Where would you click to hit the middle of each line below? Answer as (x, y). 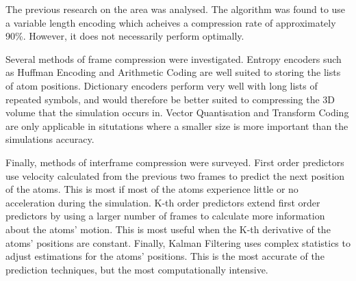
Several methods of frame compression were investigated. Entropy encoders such (174, 58)
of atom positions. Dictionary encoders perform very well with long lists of (162, 85)
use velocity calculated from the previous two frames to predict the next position (175, 175)
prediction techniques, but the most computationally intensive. (137, 269)
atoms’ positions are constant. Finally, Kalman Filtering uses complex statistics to (178, 242)
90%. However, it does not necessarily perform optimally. (125, 36)
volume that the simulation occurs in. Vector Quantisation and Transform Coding (177, 112)
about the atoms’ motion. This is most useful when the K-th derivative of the (168, 229)
